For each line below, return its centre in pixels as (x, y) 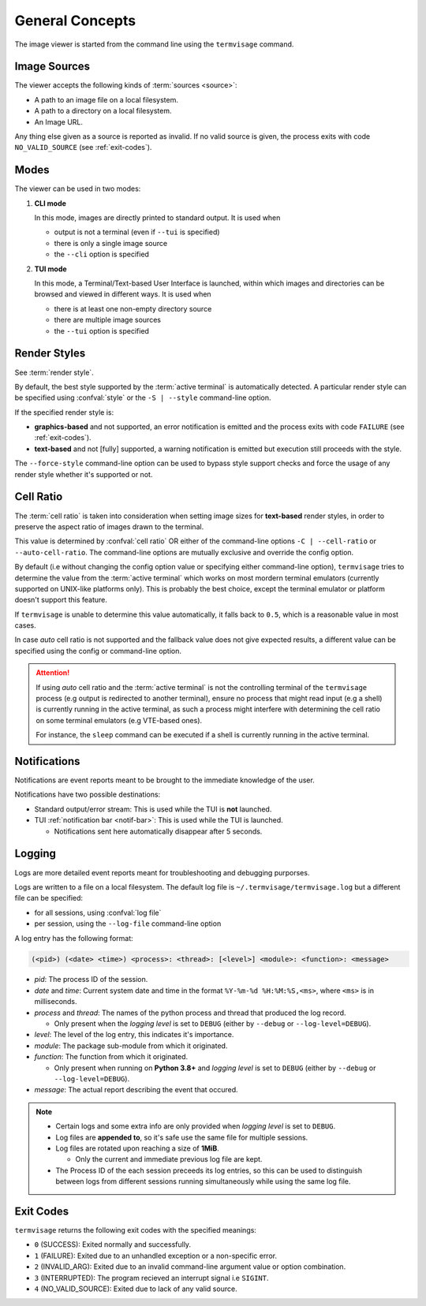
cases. (25, 625)
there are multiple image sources (108, 320)
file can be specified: (49, 898)
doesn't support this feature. (61, 600)
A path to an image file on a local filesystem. (106, 99)
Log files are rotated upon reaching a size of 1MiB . (138, 1148)
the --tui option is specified (102, 330)
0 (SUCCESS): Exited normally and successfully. (113, 1244)
